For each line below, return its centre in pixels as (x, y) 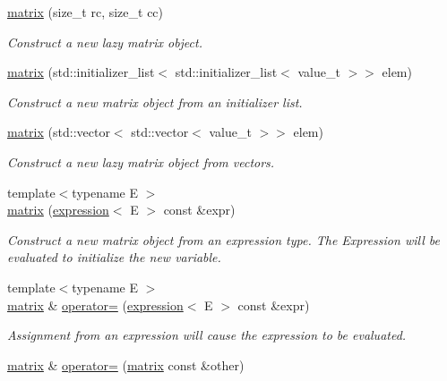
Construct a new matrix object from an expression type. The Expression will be (223, 239)
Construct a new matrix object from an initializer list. (155, 102)
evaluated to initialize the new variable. (114, 257)
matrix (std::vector (59, 132)
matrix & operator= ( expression (95, 305)
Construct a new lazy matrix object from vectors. (141, 161)
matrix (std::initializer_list (81, 72)
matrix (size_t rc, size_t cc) (86, 12)
